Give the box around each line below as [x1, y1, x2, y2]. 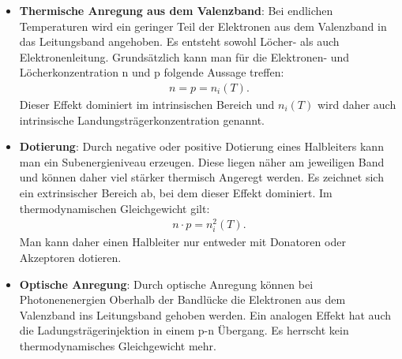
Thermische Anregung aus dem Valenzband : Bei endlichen [19, 2, 333, 18]
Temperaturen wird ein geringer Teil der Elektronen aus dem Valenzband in [19, 17, 387, 34]
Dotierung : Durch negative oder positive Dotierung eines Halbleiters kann [19, 138, 384, 155]
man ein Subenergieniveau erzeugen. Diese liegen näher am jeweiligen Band [19, 153, 385, 170]
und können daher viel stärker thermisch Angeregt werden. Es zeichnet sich [19, 169, 384, 185]
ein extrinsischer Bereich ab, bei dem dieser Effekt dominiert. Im [19, 184, 332, 200]
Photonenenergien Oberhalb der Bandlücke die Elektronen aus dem [19, 291, 346, 308]
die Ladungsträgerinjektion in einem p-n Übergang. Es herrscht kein [19, 322, 349, 338]
